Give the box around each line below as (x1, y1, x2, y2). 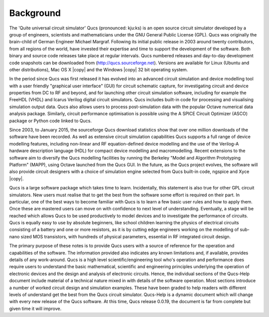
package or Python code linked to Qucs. (9, 118, 92, 124)
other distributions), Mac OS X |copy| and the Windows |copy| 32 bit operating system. (9, 66, 188, 72)
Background (9, 7, 61, 18)
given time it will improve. (9, 306, 62, 312)
